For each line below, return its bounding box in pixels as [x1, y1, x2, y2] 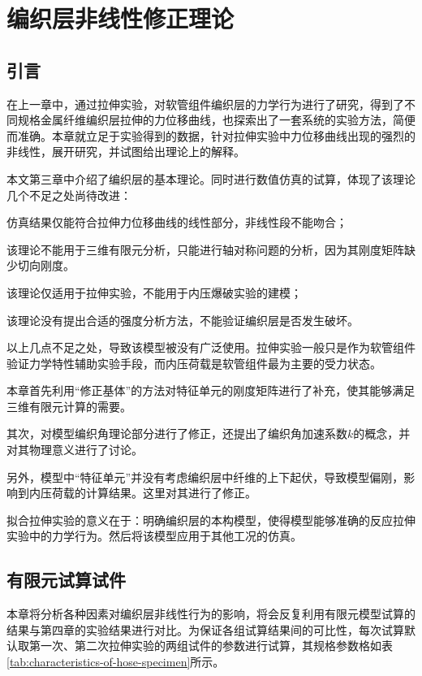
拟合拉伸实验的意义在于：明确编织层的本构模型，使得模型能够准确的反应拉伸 [6, 511, 416, 528]
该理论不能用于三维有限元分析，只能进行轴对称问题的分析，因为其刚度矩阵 [6, 240, 404, 258]
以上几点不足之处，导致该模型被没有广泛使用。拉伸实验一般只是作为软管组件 [6, 339, 416, 356]
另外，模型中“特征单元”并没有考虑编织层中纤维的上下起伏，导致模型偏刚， [6, 468, 404, 485]
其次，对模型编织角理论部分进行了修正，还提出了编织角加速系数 [6, 425, 347, 442]
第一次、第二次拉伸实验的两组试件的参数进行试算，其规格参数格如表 [28, 637, 393, 654]
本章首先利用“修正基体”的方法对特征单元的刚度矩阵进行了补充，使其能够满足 [6, 382, 416, 399]
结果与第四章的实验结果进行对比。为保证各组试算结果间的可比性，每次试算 [6, 621, 404, 638]
